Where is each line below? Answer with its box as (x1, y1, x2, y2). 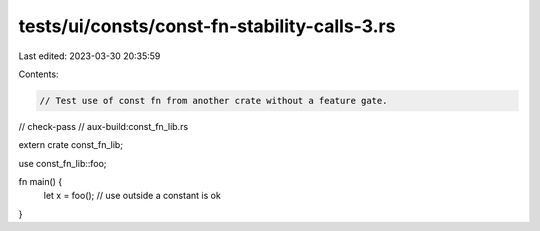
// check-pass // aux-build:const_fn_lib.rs (18, 120, 189, 132)
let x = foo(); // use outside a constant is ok (43, 190, 222, 202)
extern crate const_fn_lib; (18, 139, 124, 151)
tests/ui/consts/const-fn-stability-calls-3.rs (18, 15, 396, 37)
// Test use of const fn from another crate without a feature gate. (39, 95, 388, 106)
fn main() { (18, 176, 63, 188)
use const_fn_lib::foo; (18, 157, 107, 169)
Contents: (18, 68, 59, 80)
